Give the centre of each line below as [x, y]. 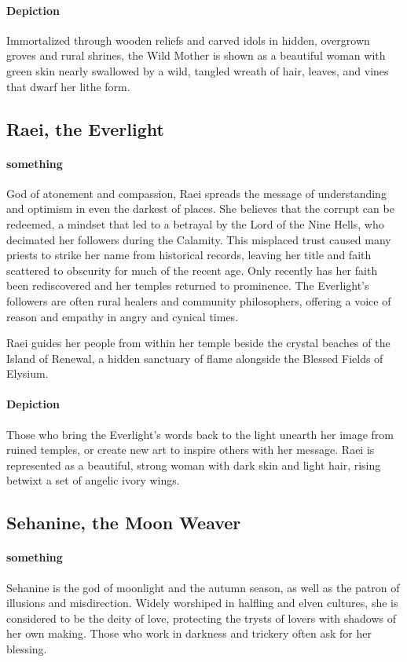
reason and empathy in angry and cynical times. [123, 316]
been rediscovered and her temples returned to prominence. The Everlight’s [188, 285]
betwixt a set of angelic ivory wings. [93, 480]
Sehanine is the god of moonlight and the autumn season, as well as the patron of [203, 587]
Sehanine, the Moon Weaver [124, 523]
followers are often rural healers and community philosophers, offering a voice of [199, 300]
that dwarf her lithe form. [68, 86]
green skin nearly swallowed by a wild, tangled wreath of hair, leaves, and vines [198, 70]
